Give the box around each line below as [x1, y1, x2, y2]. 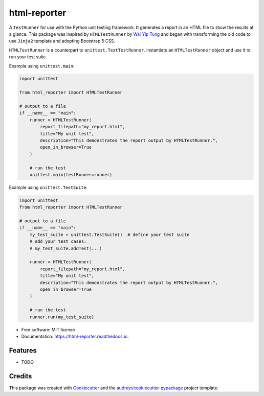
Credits [9, 372, 32, 380]
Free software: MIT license [21, 326, 75, 332]
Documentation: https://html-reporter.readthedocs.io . [21, 333, 129, 339]
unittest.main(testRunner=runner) [29, 172, 112, 177]
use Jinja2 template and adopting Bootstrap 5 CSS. [9, 38, 115, 44]
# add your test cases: [29, 239, 87, 244]
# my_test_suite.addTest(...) [29, 245, 102, 251]
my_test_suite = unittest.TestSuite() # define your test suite [29, 232, 190, 237]
